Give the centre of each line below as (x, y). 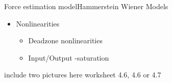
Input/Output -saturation (69, 57)
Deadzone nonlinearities (65, 40)
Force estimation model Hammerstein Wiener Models (86, 6)
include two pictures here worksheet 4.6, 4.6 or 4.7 (83, 75)
